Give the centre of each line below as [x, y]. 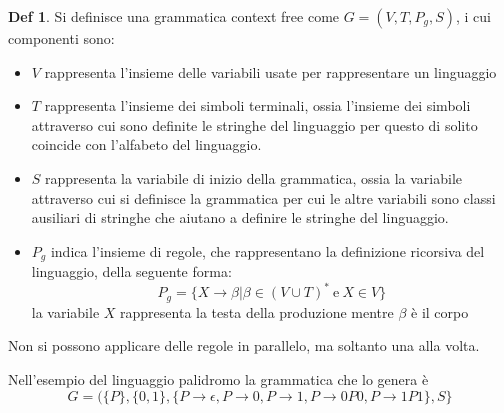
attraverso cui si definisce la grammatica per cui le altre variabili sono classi [263, 197]
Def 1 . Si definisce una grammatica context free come [174, 16]
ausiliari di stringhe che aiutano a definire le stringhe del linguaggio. [240, 217]
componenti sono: [61, 38]
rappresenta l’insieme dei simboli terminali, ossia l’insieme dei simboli [257, 105]
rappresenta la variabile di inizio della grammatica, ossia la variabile [253, 177]
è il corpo [440, 311]
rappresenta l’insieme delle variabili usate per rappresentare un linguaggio [270, 71]
